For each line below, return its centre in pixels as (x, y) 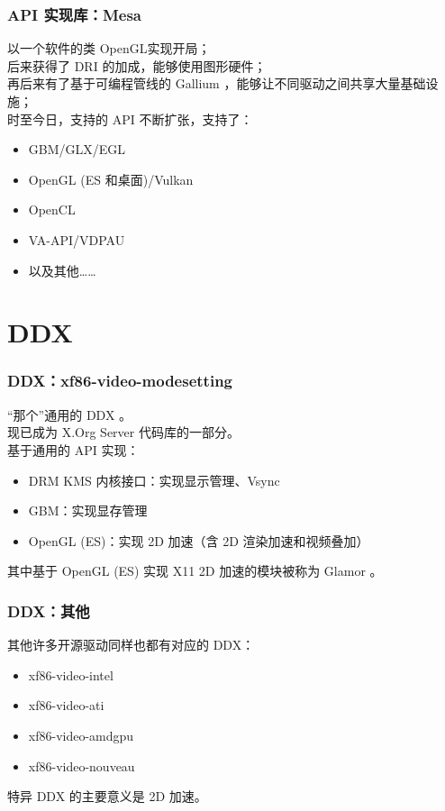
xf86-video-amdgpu (81, 735)
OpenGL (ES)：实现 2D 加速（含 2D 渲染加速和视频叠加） (199, 540)
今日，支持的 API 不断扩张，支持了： (142, 118)
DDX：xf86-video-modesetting (120, 381)
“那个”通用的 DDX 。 (70, 414)
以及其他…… (62, 270)
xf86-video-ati (66, 705)
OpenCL (52, 210)
